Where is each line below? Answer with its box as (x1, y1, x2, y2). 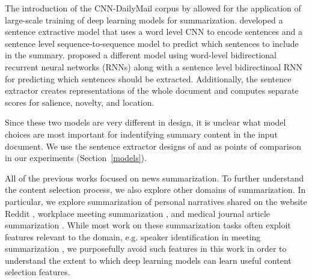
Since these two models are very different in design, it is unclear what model (5, 116, 286, 129)
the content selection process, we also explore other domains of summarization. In (5, 183, 306, 196)
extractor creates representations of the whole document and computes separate (5, 84, 299, 97)
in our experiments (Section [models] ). (5, 151, 147, 164)
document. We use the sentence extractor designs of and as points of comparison (5, 139, 301, 152)
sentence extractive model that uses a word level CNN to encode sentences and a (5, 25, 303, 38)
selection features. (5, 266, 70, 278)
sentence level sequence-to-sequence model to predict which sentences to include (5, 37, 299, 49)
